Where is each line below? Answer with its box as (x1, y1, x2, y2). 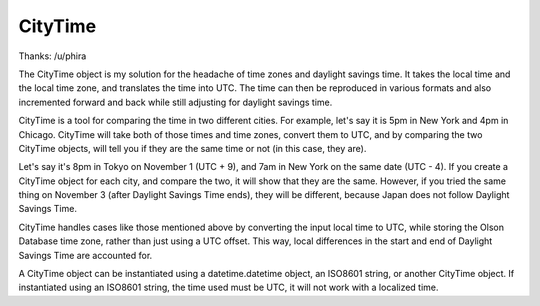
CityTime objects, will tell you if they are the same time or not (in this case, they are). (18, 142, 367, 154)
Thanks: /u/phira (18, 50, 87, 62)
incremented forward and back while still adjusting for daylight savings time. (18, 96, 333, 108)
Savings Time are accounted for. (18, 249, 153, 261)
